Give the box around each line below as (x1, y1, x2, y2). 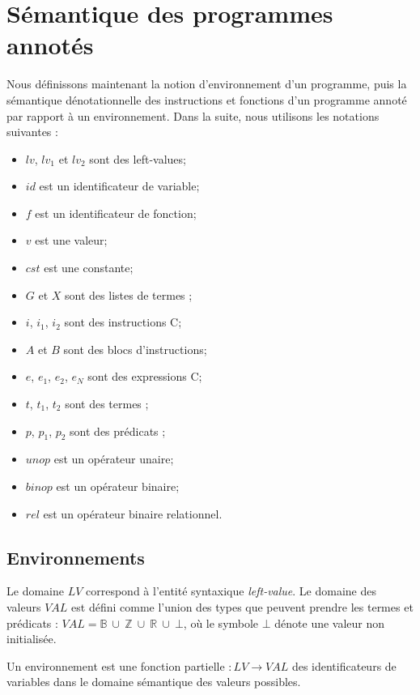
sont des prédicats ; (70, 422, 166, 439)
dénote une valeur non (274, 614, 385, 631)
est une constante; (44, 259, 134, 276)
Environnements (6, 544, 145, 569)
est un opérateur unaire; (53, 450, 174, 467)
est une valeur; (35, 232, 108, 249)
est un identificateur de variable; (39, 177, 200, 194)
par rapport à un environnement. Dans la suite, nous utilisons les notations (6, 107, 380, 124)
